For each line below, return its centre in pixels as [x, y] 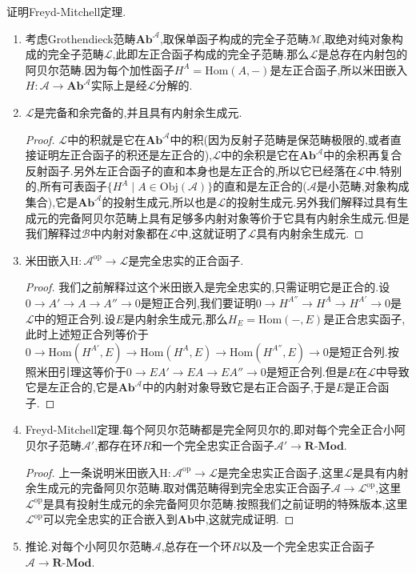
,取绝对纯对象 [356, 38]
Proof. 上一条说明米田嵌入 [92, 472]
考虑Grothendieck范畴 [80, 38]
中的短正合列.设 [75, 318]
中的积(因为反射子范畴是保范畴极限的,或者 [280, 139]
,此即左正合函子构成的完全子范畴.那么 [211, 54]
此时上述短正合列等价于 [87, 334]
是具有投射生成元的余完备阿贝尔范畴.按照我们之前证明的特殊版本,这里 [225, 503]
